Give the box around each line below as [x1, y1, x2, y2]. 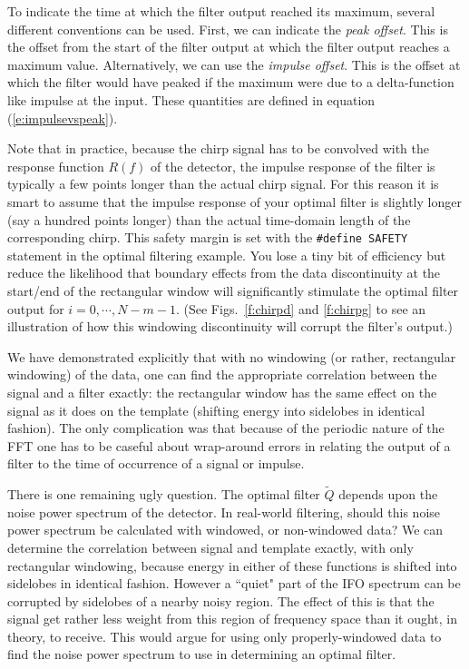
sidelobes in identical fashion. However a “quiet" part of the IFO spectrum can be [7, 574, 461, 593]
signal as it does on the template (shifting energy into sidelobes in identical [7, 400, 425, 419]
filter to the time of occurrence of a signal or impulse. [7, 454, 305, 473]
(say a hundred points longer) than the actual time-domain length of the [7, 210, 411, 229]
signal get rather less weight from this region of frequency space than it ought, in [7, 609, 458, 628]
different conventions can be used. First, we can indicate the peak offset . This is [7, 19, 448, 38]
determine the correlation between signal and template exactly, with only [7, 537, 414, 556]
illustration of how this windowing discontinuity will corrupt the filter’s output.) [7, 317, 453, 336]
